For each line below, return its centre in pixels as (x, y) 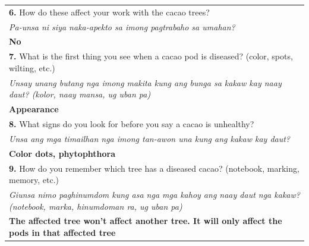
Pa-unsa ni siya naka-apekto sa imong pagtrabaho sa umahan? (122, 26)
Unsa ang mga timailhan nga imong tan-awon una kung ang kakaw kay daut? (150, 138)
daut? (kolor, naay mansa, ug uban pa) (80, 94)
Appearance (34, 109)
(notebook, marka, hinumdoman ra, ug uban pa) (96, 206)
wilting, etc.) (32, 67)
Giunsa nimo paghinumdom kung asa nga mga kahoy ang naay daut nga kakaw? (154, 194)
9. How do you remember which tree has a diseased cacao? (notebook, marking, (154, 168)
